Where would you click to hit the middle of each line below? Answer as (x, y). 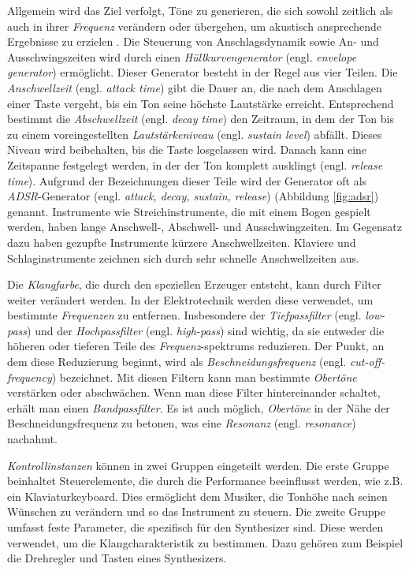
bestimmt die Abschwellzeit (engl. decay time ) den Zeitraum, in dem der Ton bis (201, 119)
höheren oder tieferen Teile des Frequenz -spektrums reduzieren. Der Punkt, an (196, 346)
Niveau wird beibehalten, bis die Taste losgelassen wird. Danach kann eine (187, 149)
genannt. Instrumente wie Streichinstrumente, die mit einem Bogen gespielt (189, 211)
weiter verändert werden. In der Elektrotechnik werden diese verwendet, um (190, 299)
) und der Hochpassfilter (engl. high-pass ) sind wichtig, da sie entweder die (206, 330)
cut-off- (367, 362)
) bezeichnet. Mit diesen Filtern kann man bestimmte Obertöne (204, 377)
